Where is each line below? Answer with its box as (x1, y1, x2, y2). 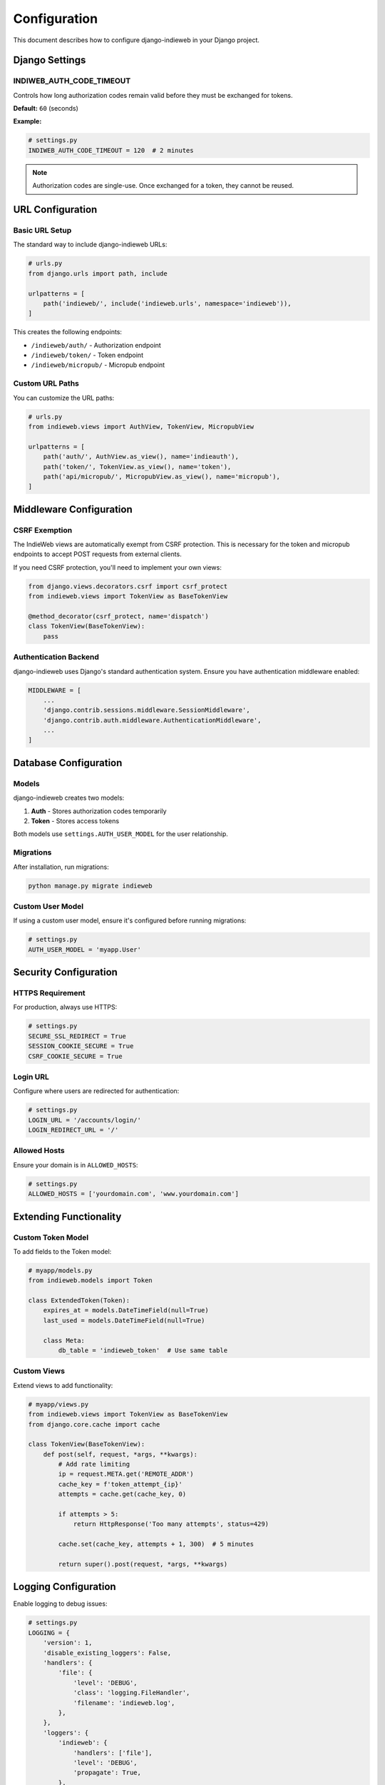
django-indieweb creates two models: (13, 793, 125, 803)
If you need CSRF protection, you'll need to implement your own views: (13, 563, 222, 571)
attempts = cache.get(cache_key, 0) (58, 1490, 187, 1499)
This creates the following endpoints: (13, 328, 123, 336)
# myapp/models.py (28, 1266, 93, 1274)
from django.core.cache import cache (28, 1420, 160, 1428)
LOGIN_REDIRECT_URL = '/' (28, 1126, 119, 1135)
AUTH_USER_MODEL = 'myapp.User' (28, 945, 142, 953)
